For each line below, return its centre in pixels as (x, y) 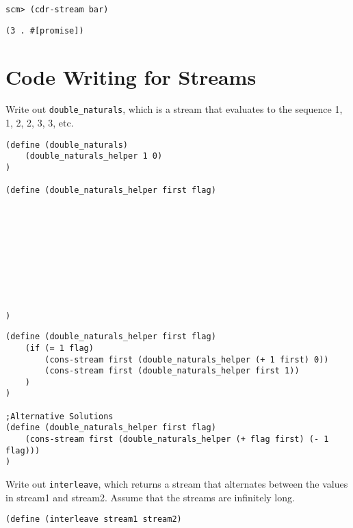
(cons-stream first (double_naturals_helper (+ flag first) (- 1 (177, 439)
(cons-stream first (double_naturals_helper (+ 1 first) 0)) (187, 359)
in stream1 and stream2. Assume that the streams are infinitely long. (150, 497)
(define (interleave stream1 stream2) (94, 519)
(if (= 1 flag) (59, 348)
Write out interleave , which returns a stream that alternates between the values (177, 484)
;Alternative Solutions (60, 416)
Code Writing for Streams (131, 76)
